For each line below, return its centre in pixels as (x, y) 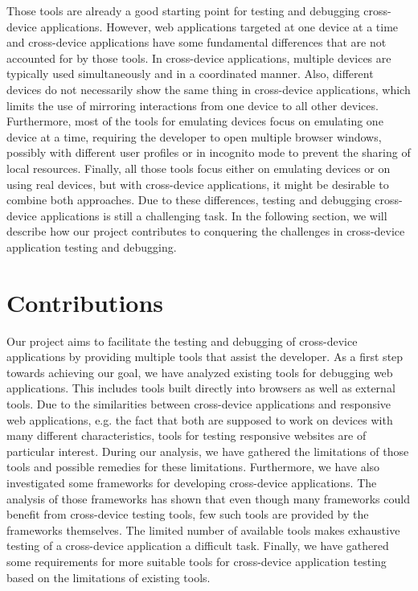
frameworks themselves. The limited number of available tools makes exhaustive (203, 529)
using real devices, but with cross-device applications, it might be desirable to (198, 184)
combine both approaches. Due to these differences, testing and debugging (189, 200)
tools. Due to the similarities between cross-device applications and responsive (199, 404)
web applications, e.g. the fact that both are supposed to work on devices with (200, 419)
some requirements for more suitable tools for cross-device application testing (197, 561)
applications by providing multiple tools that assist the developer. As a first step (205, 357)
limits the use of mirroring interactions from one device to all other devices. (193, 105)
